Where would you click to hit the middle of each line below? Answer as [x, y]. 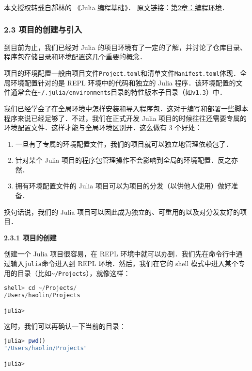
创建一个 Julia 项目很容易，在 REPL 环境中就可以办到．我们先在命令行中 [120, 254]
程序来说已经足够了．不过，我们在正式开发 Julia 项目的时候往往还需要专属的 [126, 118]
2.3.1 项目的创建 [30, 237]
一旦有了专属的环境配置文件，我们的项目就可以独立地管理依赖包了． [124, 143]
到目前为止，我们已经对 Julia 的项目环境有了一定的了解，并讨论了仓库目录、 [126, 47]
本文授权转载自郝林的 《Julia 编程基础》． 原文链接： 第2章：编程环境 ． [116, 7]
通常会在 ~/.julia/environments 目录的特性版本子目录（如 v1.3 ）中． [118, 92]
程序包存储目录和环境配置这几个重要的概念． [75, 57]
